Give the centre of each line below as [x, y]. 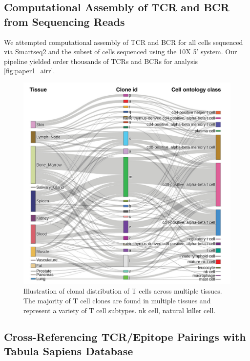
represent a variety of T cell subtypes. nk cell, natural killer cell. [120, 310]
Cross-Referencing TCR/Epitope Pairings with [125, 336]
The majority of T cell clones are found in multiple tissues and [117, 300]
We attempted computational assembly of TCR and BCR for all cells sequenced [124, 42]
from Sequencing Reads [64, 21]
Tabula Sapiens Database [69, 350]
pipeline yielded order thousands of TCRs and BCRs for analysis [101, 61]
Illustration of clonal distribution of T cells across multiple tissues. [123, 291]
